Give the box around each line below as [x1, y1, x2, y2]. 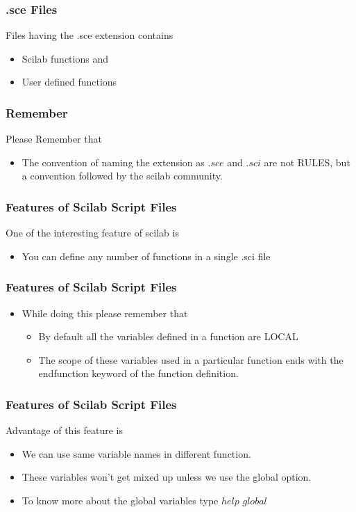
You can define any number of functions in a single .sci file [22, 248, 271, 263]
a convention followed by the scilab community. [22, 168, 223, 183]
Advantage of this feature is [6, 423, 123, 438]
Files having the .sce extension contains [6, 28, 173, 42]
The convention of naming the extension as [22, 154, 205, 169]
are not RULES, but [264, 154, 350, 169]
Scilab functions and [22, 51, 108, 65]
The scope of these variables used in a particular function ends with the [38, 352, 344, 367]
